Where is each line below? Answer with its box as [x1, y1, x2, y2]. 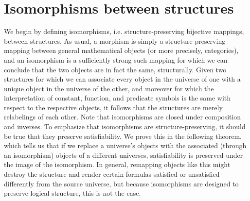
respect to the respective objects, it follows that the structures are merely [4, 102, 223, 112]
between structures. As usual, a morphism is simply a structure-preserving [4, 35, 226, 46]
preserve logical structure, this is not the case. [4, 188, 141, 198]
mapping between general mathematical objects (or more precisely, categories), [4, 45, 239, 55]
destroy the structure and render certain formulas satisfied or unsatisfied [4, 169, 220, 179]
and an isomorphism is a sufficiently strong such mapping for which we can [4, 54, 228, 65]
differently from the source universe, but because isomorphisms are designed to [4, 178, 239, 188]
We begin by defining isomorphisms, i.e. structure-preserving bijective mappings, [4, 26, 244, 36]
